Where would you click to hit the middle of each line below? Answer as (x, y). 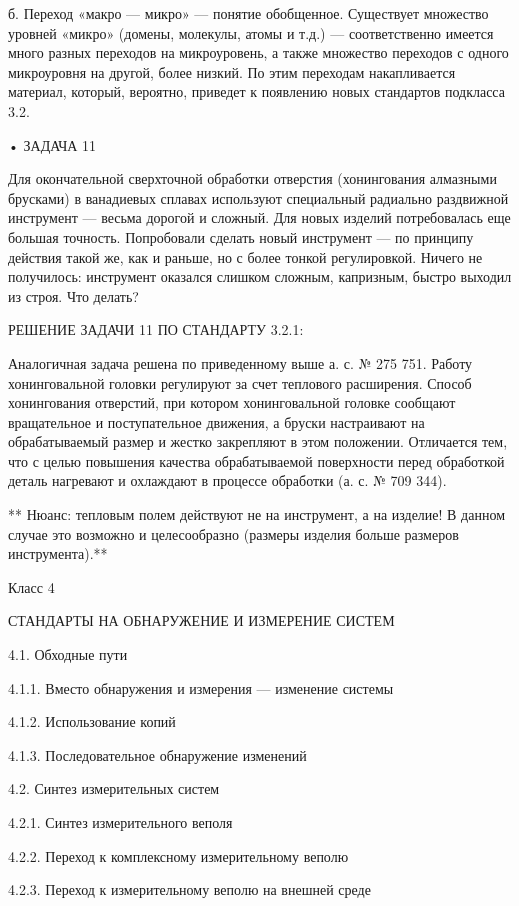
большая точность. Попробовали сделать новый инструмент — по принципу (241, 236)
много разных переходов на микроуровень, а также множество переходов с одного (258, 52)
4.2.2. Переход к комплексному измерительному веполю (178, 855)
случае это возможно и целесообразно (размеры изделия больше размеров (233, 533)
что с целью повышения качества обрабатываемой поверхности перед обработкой (256, 460)
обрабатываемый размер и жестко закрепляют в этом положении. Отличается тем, (258, 441)
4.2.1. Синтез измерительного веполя (120, 822)
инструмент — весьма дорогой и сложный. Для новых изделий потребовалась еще (259, 217)
